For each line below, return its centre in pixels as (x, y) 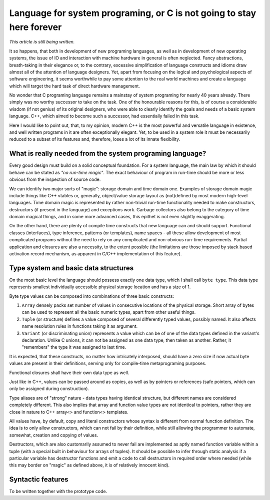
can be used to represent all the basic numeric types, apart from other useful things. (109, 312)
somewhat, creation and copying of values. (54, 435)
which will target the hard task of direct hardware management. (74, 86)
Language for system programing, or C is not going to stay (133, 13)
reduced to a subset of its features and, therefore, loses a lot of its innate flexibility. (94, 139)
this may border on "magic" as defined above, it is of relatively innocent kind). (89, 465)
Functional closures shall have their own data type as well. (69, 373)
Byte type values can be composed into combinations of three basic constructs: (92, 296)
